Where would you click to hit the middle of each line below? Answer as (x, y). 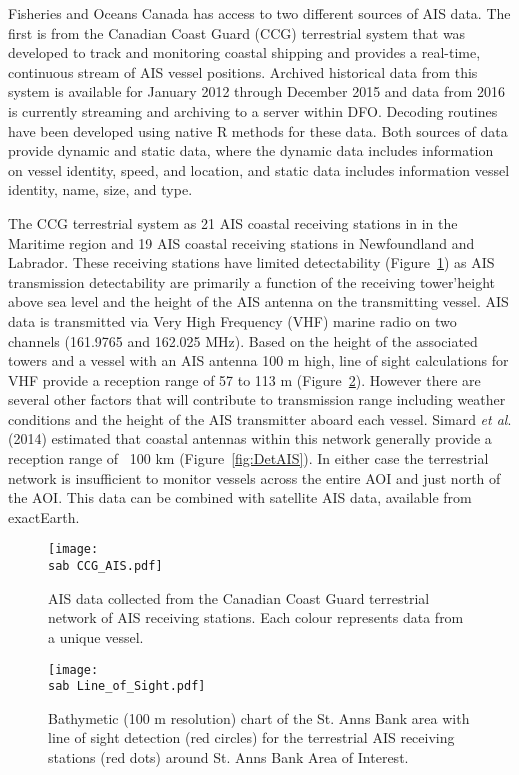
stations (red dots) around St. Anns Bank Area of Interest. (228, 757)
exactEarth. (44, 516)
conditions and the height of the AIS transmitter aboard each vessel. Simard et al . (260, 418)
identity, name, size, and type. (100, 189)
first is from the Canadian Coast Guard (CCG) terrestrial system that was (237, 32)
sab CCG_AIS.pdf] (105, 566)
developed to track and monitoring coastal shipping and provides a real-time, (244, 52)
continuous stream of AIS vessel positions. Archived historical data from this (243, 71)
